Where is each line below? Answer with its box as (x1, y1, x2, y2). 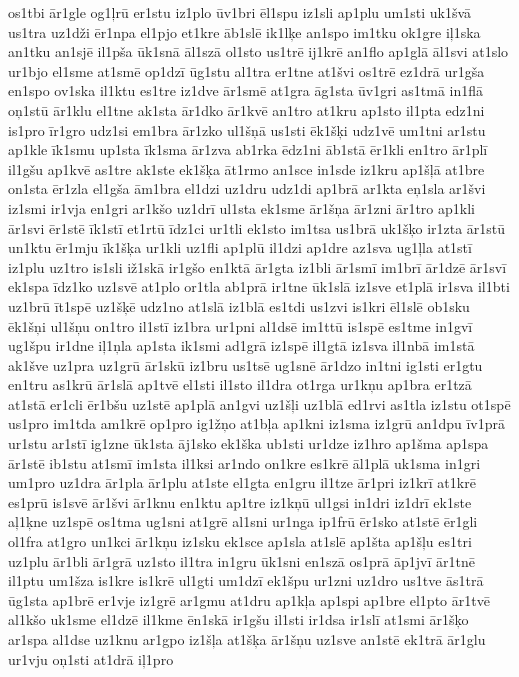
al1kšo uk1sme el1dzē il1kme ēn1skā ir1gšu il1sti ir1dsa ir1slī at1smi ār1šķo (8, 609, 469, 630)
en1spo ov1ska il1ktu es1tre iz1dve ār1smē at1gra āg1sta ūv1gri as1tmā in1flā (8, 80, 484, 101)
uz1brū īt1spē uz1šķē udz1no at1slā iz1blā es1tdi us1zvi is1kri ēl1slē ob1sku (8, 295, 470, 316)
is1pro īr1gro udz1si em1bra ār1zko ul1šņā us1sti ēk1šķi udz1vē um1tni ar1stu (8, 119, 486, 140)
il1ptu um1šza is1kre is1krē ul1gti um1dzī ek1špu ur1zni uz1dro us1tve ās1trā (8, 570, 484, 591)
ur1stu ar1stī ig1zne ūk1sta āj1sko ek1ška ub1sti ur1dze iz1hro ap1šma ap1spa (8, 433, 489, 454)
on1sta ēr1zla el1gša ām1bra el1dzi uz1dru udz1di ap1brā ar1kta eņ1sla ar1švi (8, 178, 486, 199)
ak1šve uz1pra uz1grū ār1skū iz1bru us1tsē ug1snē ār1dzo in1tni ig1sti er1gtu (8, 354, 483, 375)
